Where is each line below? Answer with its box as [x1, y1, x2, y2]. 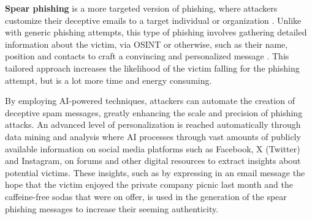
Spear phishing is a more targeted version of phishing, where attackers [5, 2, 278, 14]
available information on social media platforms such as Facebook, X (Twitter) [5, 142, 300, 155]
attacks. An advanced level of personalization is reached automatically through [5, 118, 301, 131]
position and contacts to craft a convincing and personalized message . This [5, 50, 289, 62]
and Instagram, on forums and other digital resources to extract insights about [5, 154, 301, 167]
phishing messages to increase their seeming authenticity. [5, 202, 219, 215]
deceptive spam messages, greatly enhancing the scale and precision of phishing [5, 106, 303, 119]
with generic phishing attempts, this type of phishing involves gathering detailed [5, 26, 307, 39]
